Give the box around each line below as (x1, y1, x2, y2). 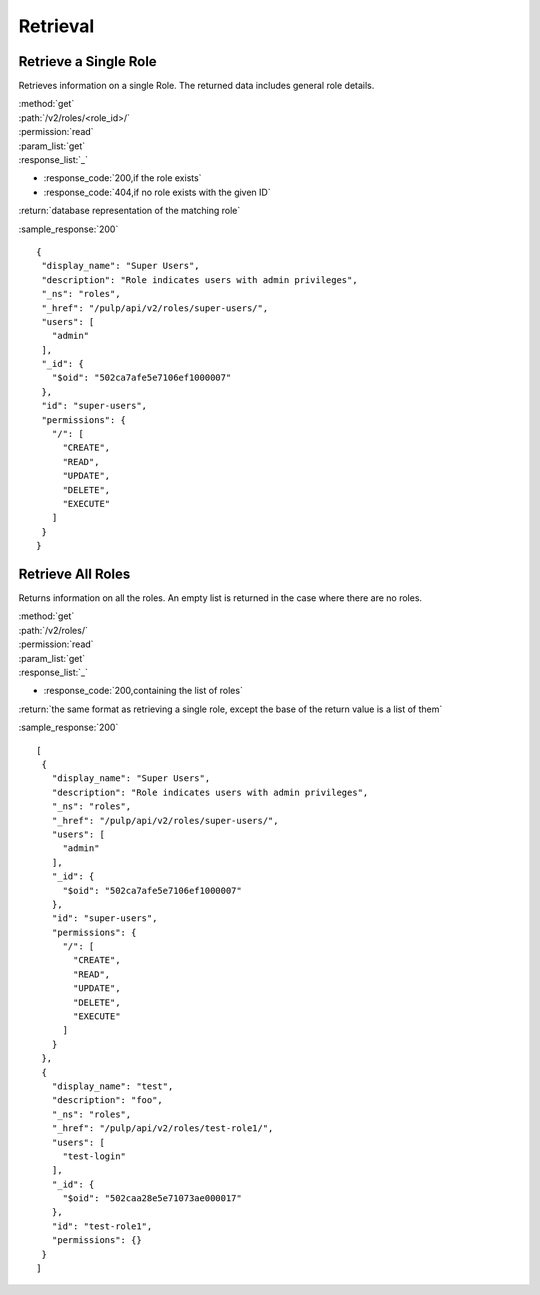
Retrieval (18, 15, 95, 37)
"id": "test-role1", (51, 1220, 153, 1232)
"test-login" (62, 1150, 127, 1162)
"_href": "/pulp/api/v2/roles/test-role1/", (51, 1123, 274, 1134)
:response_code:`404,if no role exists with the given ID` (43, 186, 271, 198)
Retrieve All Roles (18, 565, 131, 582)
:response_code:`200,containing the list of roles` (43, 685, 244, 697)
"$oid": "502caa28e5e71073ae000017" (62, 1193, 242, 1204)
